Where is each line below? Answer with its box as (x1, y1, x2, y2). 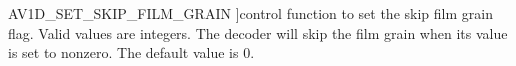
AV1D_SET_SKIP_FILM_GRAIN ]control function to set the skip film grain (8, 3, 493, 23)
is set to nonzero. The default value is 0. (8, 42, 255, 63)
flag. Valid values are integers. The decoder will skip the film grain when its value (8, 22, 508, 43)
